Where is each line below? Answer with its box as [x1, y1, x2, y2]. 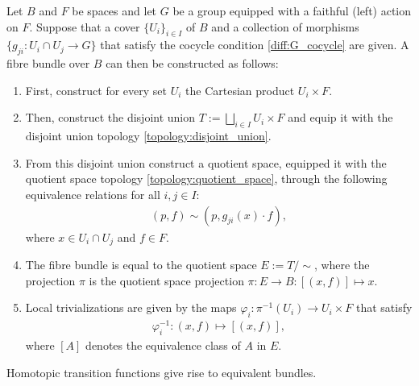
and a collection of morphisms [211, 18, 359, 35]
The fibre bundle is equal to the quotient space [25, 256, 257, 273]
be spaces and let [72, 2, 157, 19]
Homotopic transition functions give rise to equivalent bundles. [6, 363, 317, 380]
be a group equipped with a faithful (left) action [172, 2, 412, 19]
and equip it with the [288, 109, 393, 126]
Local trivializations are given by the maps [25, 299, 237, 316]
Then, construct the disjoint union [25, 109, 196, 126]
